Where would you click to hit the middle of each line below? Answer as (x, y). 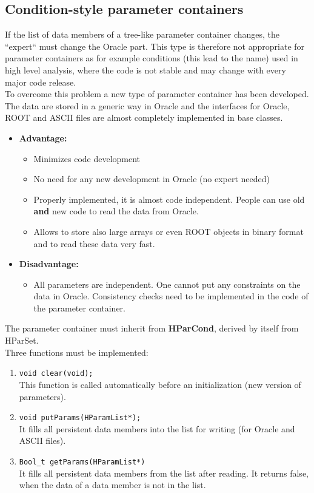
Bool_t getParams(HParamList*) (82, 462)
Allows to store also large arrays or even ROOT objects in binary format (169, 231)
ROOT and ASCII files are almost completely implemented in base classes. (144, 117)
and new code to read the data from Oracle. (116, 211)
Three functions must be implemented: (77, 352)
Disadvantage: (49, 264)
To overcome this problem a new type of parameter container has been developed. (157, 94)
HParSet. (22, 340)
